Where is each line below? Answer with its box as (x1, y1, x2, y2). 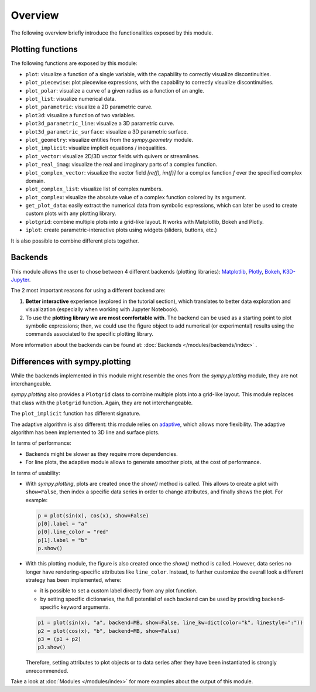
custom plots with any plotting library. (25, 210, 116, 217)
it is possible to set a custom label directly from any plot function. (40, 587, 198, 594)
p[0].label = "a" (37, 520, 88, 527)
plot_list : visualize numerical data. (25, 96, 116, 103)
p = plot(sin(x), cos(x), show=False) (37, 512, 149, 519)
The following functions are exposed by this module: (11, 60, 138, 67)
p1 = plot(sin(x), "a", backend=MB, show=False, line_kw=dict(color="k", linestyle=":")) (37, 619, 304, 626)
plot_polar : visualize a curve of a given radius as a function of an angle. (25, 87, 204, 94)
